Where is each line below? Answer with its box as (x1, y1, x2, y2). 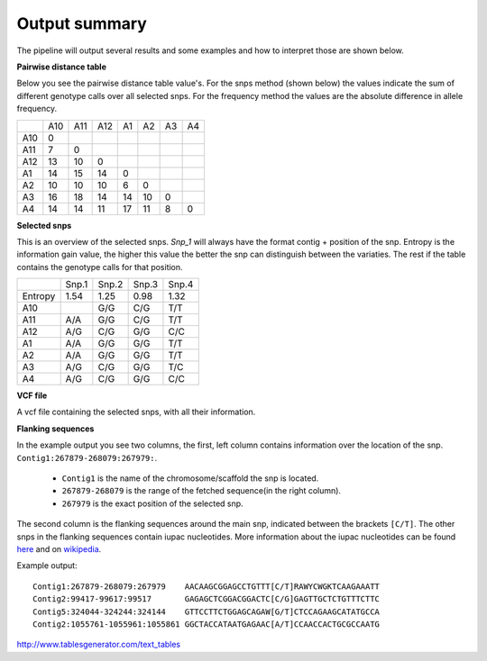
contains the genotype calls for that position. (16, 261, 184, 272)
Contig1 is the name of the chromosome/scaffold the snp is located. (61, 473, 319, 484)
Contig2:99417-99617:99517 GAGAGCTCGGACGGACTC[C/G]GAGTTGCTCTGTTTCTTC (32, 594, 381, 604)
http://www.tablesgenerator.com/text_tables (16, 639, 181, 650)
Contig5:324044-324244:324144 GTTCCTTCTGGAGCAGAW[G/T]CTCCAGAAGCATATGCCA (32, 606, 381, 617)
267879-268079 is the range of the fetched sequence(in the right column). (61, 485, 342, 496)
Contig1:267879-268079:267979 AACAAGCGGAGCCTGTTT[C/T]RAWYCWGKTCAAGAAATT (32, 581, 381, 592)
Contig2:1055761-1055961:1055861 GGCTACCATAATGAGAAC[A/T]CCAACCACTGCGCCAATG (32, 619, 381, 629)
